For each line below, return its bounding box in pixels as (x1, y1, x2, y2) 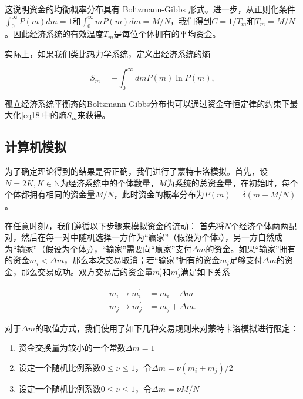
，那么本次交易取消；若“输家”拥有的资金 (64, 254, 220, 266)
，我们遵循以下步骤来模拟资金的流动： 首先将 (49, 219, 224, 232)
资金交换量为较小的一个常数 (18, 341, 126, 354)
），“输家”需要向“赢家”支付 (90, 242, 192, 254)
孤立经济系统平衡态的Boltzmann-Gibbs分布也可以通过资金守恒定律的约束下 (5, 97, 290, 109)
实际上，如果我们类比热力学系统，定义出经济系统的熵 (5, 47, 210, 59)
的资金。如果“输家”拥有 (206, 242, 296, 254)
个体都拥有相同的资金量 (5, 188, 95, 200)
